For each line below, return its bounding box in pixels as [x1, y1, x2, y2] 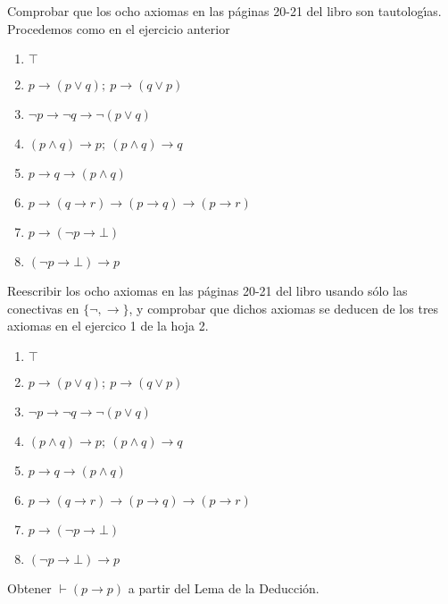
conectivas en [7, 298, 79, 317]
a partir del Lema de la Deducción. [128, 578, 319, 597]
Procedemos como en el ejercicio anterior [7, 19, 230, 38]
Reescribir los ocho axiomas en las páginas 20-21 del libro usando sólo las [7, 281, 408, 300]
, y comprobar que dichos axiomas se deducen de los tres [129, 298, 439, 317]
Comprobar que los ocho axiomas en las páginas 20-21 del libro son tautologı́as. [7, 2, 442, 20]
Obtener [7, 578, 52, 597]
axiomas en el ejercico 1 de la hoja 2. [7, 316, 209, 335]
